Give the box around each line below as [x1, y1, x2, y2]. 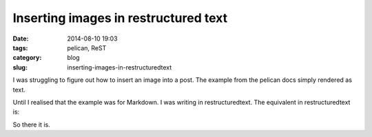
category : [12, 54, 42, 62]
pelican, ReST [67, 43, 107, 52]
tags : [12, 43, 28, 52]
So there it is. [12, 120, 51, 129]
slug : [12, 63, 28, 72]
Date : [12, 34, 29, 43]
